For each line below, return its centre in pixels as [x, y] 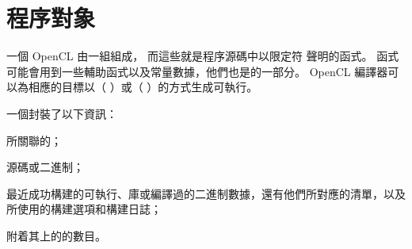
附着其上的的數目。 [56, 235]
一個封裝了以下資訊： [62, 113]
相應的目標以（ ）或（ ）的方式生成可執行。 [143, 87]
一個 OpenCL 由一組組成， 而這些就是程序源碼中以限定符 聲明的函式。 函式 [203, 56]
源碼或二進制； [45, 167]
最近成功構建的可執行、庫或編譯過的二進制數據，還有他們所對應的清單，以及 [206, 193]
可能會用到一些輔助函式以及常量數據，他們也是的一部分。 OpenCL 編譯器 [197, 71]
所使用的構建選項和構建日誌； [84, 209]
